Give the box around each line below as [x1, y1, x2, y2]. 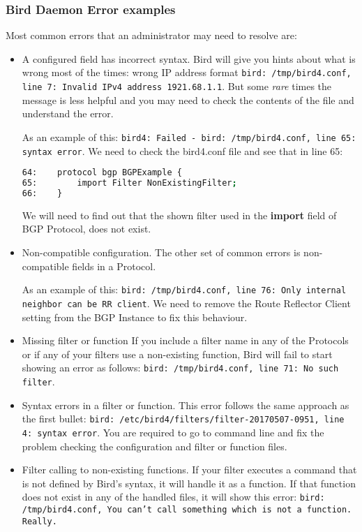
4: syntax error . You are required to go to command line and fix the [22, 424, 324, 439]
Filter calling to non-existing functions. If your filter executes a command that [22, 462, 357, 477]
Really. [22, 516, 57, 526]
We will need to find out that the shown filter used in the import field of [22, 207, 337, 222]
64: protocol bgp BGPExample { [22, 168, 182, 178]
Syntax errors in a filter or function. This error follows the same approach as [22, 397, 349, 412]
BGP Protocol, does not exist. [22, 221, 151, 236]
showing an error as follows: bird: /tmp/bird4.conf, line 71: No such [22, 360, 339, 375]
